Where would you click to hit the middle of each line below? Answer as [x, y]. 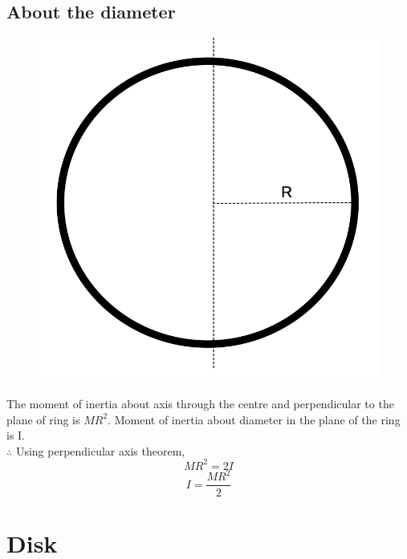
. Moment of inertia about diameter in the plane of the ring [254, 419]
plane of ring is [43, 419]
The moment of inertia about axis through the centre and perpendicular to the [200, 404]
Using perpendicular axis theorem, [100, 450]
